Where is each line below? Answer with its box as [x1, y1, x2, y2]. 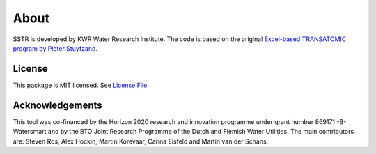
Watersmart [13, 128, 47, 136]
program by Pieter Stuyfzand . [13, 44, 97, 52]
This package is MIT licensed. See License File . [13, 81, 149, 89]
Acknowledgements [13, 99, 102, 111]
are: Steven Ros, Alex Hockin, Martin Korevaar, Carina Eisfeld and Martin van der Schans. [13, 137, 269, 146]
